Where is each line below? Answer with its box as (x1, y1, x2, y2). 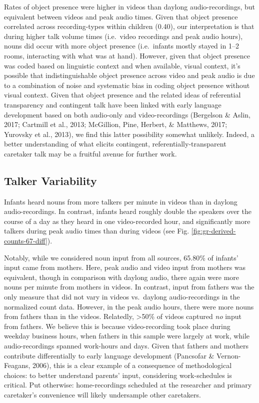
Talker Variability (4, 172, 97, 188)
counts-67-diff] (4, 235, 47, 246)
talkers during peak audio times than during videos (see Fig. (4, 225, 189, 236)
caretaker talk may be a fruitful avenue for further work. (4, 148, 177, 158)
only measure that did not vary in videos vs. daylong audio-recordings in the (4, 291, 240, 302)
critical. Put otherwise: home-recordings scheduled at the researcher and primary (4, 379, 252, 390)
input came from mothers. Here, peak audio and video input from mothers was (4, 262, 246, 272)
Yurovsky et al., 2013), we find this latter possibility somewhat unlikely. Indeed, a (4, 128, 254, 139)
